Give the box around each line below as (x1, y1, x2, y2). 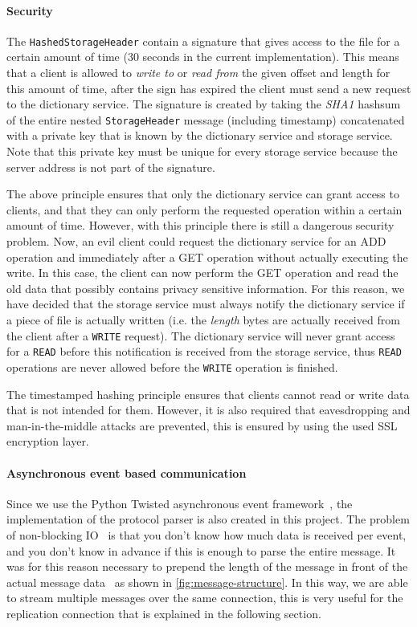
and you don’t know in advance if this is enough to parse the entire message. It (6, 542, 396, 559)
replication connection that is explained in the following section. (6, 605, 321, 621)
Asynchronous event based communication (6, 464, 247, 481)
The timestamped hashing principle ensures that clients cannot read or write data (6, 385, 410, 402)
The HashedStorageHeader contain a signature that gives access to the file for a (6, 32, 400, 49)
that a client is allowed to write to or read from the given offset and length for (6, 64, 390, 81)
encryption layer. (6, 433, 89, 450)
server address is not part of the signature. (6, 158, 215, 175)
